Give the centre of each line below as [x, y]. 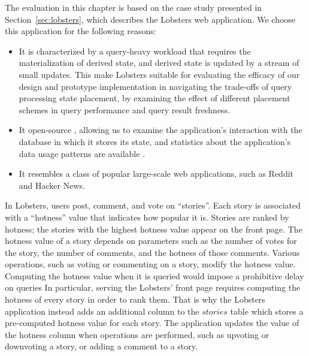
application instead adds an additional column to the [102, 311]
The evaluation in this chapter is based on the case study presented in [134, 7]
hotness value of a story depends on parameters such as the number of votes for [151, 241]
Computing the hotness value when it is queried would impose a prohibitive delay [154, 275]
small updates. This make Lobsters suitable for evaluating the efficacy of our [159, 74]
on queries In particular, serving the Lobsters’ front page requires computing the [153, 287]
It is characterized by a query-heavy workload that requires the [135, 51]
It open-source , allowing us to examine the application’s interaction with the [160, 130]
